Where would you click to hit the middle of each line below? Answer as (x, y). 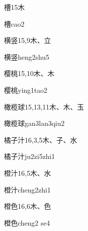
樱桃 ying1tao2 (26, 90)
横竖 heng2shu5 (27, 57)
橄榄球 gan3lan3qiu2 (34, 123)
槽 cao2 (14, 23)
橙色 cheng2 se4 (27, 222)
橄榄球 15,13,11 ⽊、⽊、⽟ (44, 106)
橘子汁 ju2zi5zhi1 (30, 156)
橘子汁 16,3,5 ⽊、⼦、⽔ (41, 139)
